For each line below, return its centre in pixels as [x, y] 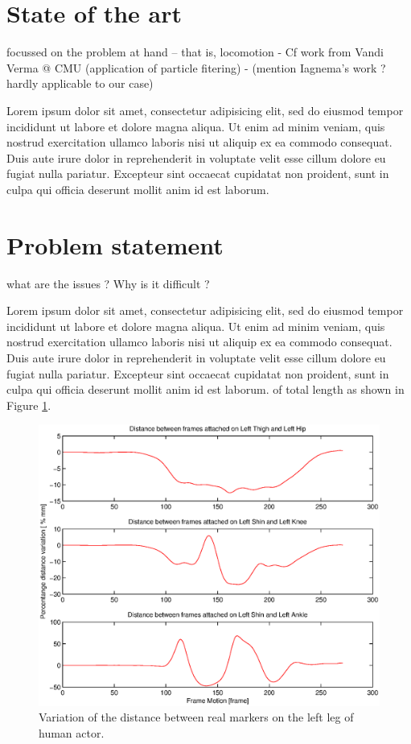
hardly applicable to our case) [80, 83]
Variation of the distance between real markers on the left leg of [196, 717]
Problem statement [115, 244]
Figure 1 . [29, 405]
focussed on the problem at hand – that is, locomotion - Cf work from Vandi [195, 52]
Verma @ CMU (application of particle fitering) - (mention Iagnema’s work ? [196, 67]
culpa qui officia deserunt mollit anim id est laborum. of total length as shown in [205, 389]
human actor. [72, 733]
